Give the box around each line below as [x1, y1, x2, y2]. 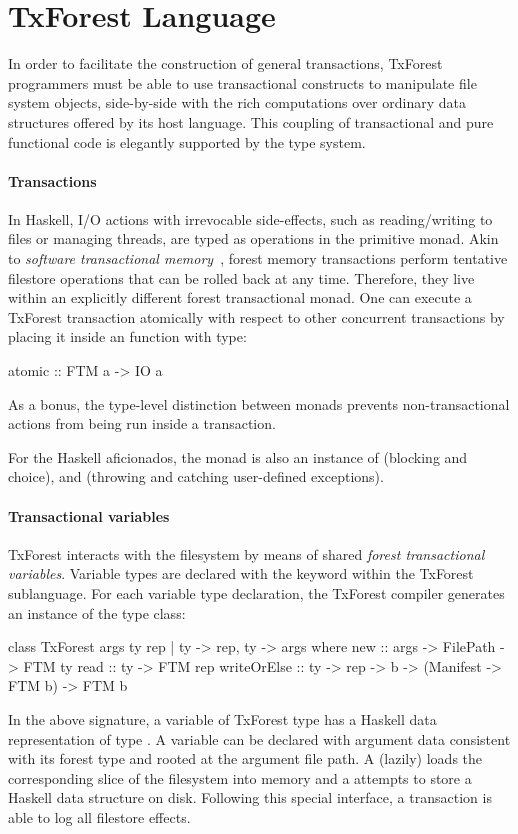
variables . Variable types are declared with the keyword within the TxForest [8, 563, 474, 584]
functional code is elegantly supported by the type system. [8, 131, 366, 152]
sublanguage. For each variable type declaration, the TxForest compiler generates [8, 583, 505, 603]
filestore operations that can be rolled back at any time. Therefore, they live [8, 267, 475, 288]
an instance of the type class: [8, 602, 186, 623]
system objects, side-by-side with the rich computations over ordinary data [8, 92, 466, 113]
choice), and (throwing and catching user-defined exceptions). [8, 466, 384, 487]
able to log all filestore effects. [8, 806, 191, 827]
